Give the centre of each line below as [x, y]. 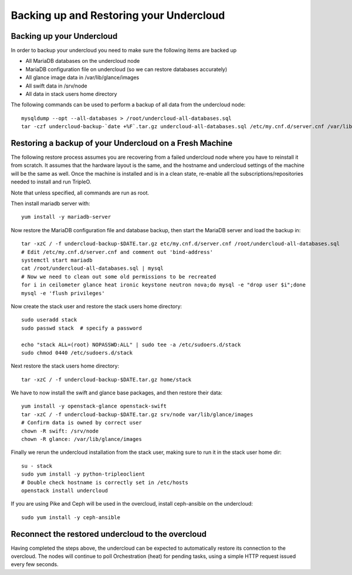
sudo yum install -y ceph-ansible [71, 517]
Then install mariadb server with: [50, 203]
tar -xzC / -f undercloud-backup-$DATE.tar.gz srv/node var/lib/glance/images [137, 414]
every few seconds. [35, 564]
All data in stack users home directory [71, 94]
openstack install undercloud [65, 490]
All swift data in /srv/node [56, 86]
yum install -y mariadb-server [66, 217]
